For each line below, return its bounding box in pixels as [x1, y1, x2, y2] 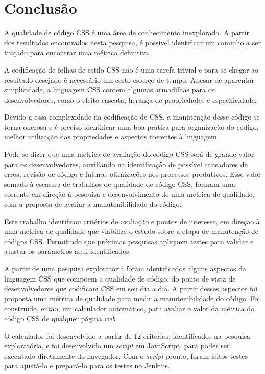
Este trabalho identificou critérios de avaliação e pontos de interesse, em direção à [4, 216, 260, 226]
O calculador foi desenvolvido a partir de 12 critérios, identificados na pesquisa [4, 330, 251, 341]
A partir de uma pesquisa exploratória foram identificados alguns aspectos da [4, 263, 246, 273]
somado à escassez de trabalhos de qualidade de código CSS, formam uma [4, 178, 235, 189]
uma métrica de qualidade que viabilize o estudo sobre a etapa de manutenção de [4, 226, 258, 237]
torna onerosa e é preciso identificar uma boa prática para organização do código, [4, 121, 259, 132]
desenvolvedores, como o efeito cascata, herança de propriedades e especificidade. [4, 94, 257, 105]
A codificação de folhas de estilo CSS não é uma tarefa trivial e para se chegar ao [4, 64, 259, 75]
